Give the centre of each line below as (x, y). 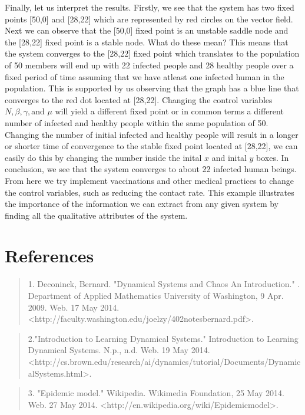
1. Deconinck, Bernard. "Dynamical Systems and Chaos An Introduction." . (164, 284)
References (49, 256)
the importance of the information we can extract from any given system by (142, 204)
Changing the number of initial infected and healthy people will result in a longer (152, 134)
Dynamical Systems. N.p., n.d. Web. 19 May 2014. (119, 350)
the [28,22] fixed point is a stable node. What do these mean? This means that (147, 42)
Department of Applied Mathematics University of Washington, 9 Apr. (156, 295)
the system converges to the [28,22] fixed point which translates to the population (152, 53)
